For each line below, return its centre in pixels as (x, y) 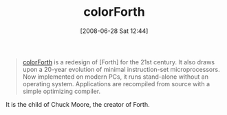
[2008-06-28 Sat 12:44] (114, 31)
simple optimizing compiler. (62, 91)
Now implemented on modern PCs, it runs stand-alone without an (115, 77)
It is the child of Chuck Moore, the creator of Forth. (78, 104)
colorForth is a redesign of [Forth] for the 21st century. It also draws (119, 62)
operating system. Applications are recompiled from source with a (116, 84)
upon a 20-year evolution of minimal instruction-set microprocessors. (121, 69)
